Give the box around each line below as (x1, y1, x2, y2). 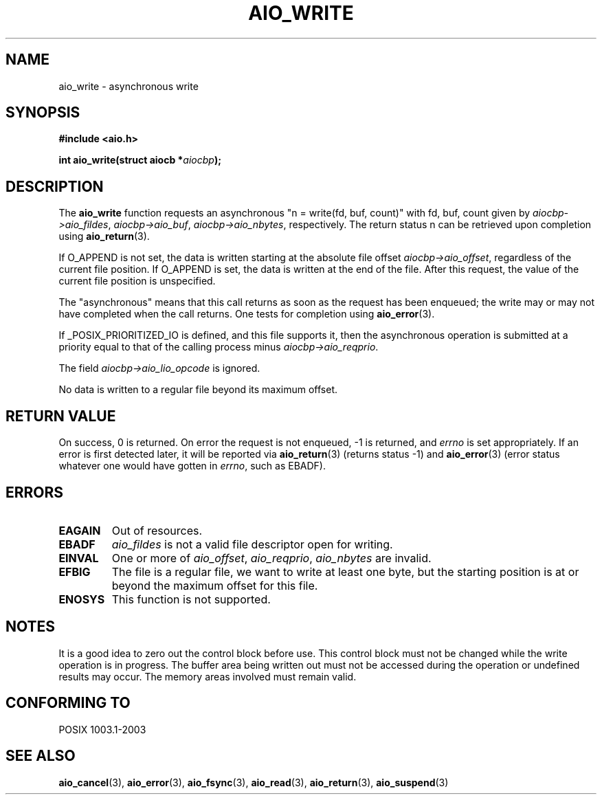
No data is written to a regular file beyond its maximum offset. (58, 384, 338, 396)
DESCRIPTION (5, 177, 104, 195)
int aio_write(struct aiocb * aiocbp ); (58, 154, 221, 166)
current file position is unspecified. (58, 275, 216, 287)
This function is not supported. (111, 592, 271, 606)
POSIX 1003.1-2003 (58, 723, 146, 735)
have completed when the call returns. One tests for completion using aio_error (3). (58, 308, 435, 320)
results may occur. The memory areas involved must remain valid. (58, 670, 357, 682)
